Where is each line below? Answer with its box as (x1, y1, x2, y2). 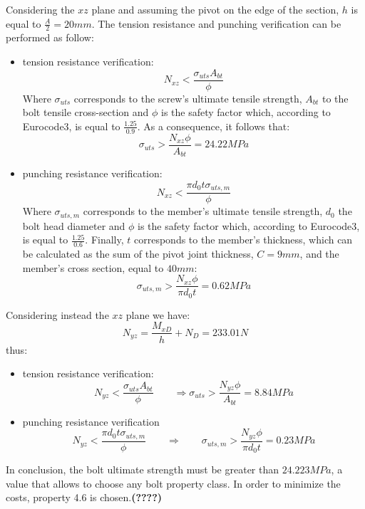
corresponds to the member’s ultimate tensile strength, (83, 204, 323, 219)
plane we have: (125, 307, 190, 322)
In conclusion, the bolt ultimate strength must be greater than (6, 462, 279, 477)
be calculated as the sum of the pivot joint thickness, (22, 246, 254, 261)
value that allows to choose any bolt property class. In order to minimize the (6, 476, 341, 490)
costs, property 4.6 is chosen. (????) (6, 490, 163, 505)
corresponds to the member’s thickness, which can (134, 232, 353, 247)
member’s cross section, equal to (22, 260, 164, 275)
